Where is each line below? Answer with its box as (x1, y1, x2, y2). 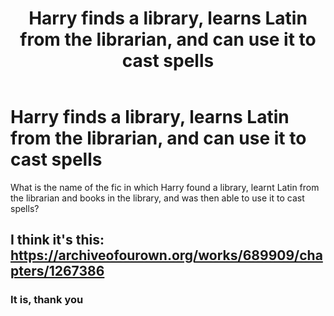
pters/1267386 (10, 263, 105, 280)
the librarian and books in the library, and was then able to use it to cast (10, 192, 305, 204)
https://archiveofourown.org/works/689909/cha (10, 247, 323, 264)
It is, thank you (10, 293, 84, 307)
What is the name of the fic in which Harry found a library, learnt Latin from (10, 181, 320, 193)
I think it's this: (10, 232, 105, 249)
